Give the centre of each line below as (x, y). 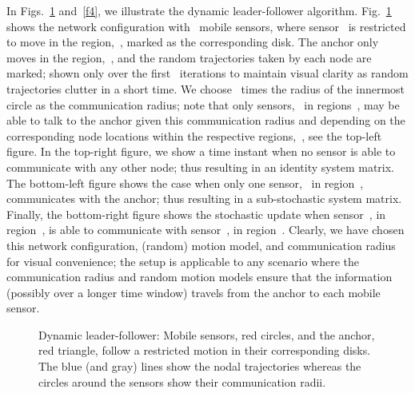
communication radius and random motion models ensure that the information (200, 277)
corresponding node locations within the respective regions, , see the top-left (194, 135)
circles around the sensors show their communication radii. (182, 381)
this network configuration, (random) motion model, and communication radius (201, 245)
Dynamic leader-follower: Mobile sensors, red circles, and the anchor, (207, 334)
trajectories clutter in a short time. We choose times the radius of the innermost (206, 88)
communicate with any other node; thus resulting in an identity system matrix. (200, 167)
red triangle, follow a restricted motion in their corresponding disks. (205, 350)
